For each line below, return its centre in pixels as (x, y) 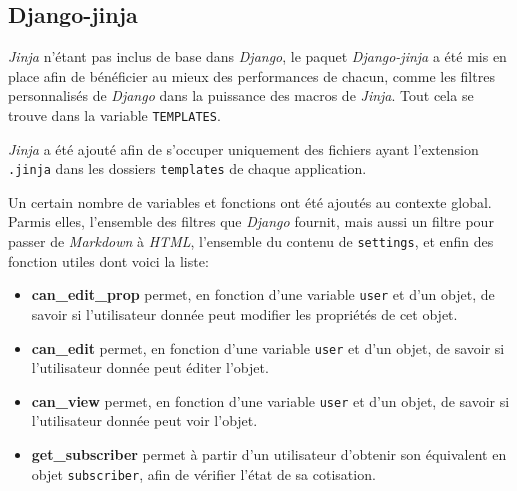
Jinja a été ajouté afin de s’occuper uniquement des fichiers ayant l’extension (243, 148)
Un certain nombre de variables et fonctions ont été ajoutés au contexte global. (250, 201)
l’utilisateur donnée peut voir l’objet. (144, 420)
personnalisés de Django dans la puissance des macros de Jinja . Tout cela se (241, 95)
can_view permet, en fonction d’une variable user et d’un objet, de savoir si (270, 400)
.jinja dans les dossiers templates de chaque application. (187, 168)
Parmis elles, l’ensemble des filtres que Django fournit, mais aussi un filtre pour (251, 221)
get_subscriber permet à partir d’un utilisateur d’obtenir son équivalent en (269, 454)
